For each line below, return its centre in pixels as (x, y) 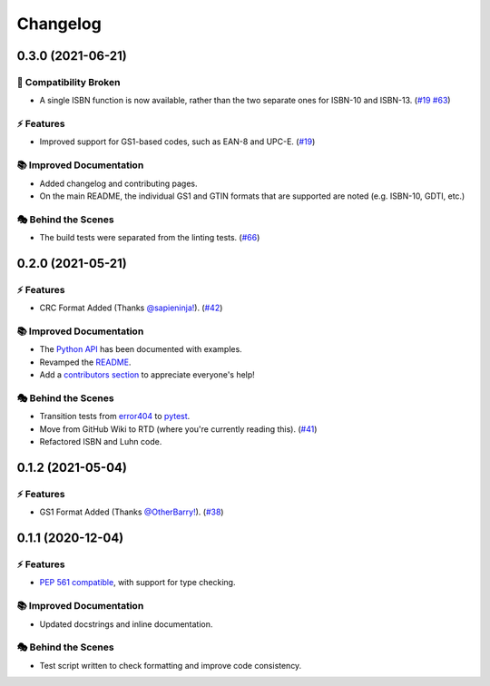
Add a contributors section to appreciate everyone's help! (147, 375)
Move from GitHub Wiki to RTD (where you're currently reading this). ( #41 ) (178, 429)
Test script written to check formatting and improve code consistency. (171, 665)
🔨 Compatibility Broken (69, 82)
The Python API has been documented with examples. (141, 349)
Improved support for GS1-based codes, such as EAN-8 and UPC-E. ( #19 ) (177, 142)
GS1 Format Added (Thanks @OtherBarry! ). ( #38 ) (132, 512)
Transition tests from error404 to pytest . (115, 416)
